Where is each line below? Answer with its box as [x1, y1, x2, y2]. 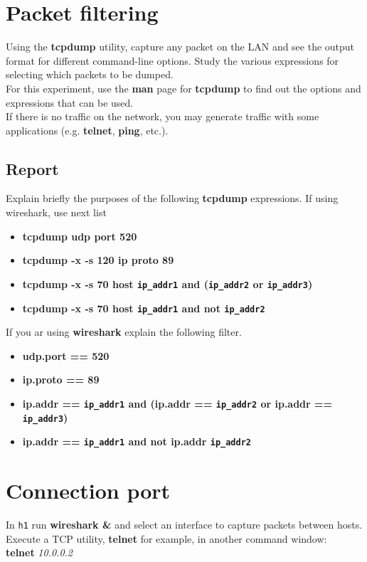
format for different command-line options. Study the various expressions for [6, 53, 339, 68]
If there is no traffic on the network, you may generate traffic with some [6, 109, 319, 124]
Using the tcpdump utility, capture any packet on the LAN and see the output [6, 39, 355, 54]
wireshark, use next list [6, 205, 107, 220]
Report [6, 157, 59, 179]
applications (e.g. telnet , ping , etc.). [6, 122, 169, 137]
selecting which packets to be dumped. [6, 67, 174, 82]
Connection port [6, 476, 171, 505]
